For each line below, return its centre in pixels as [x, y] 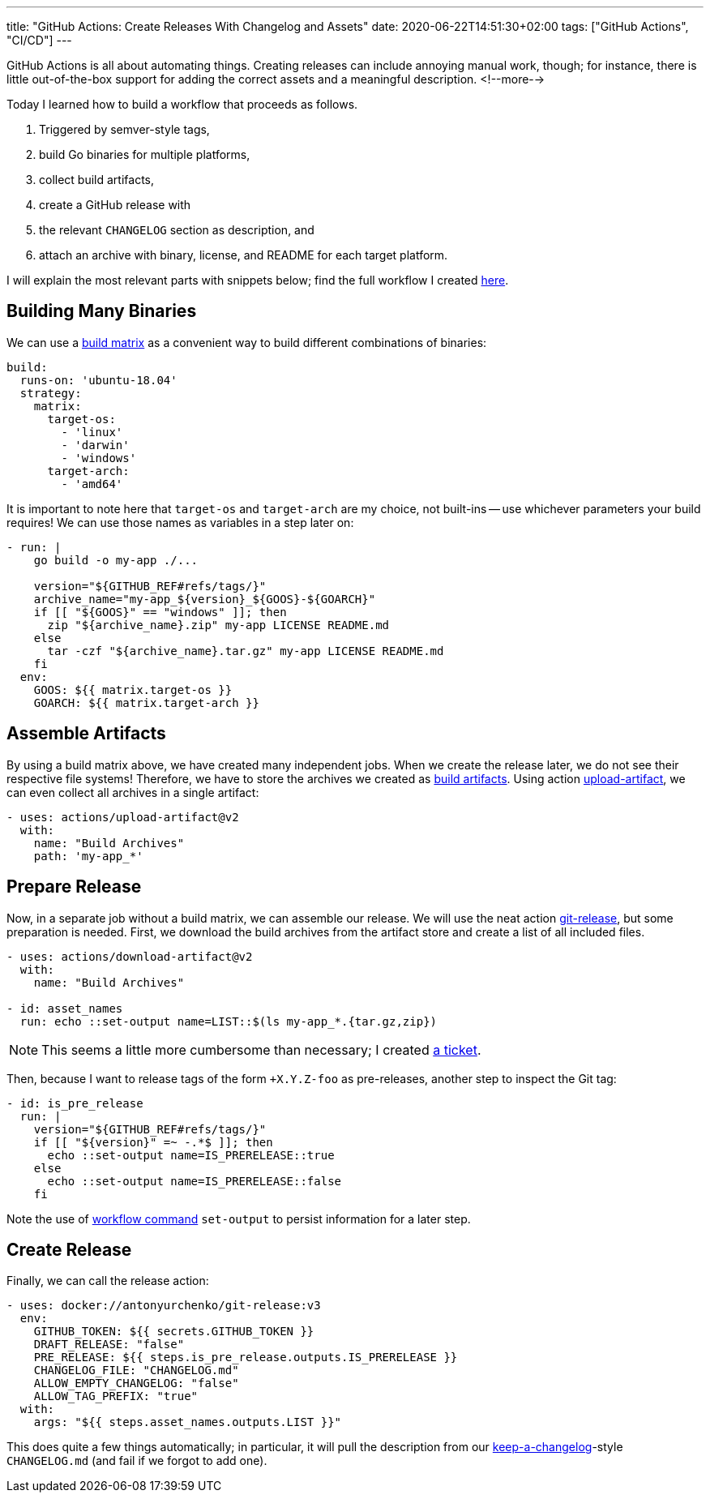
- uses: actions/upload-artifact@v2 [123, 817]
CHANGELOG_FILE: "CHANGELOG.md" [136, 1371]
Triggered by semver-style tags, [124, 129]
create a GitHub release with [115, 205]
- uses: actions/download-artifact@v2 [130, 956]
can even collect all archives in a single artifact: [133, 792]
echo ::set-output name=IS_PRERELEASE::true [191, 1155]
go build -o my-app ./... [116, 560]
